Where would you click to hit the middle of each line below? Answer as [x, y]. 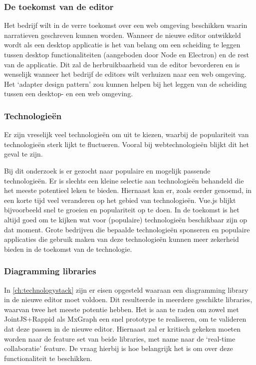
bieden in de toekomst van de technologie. [68, 249]
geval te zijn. [23, 154]
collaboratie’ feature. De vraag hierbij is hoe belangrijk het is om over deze [119, 348]
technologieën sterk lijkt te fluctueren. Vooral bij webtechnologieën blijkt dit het [127, 144]
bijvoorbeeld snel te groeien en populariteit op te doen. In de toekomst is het [122, 210]
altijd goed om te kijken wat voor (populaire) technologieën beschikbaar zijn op [126, 219]
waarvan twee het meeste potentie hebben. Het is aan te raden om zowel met [122, 309]
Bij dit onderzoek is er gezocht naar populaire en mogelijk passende [107, 170]
